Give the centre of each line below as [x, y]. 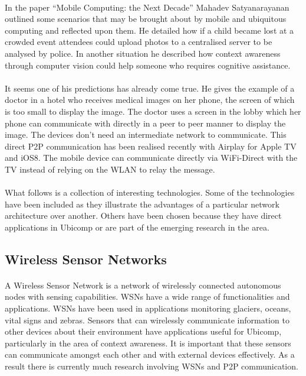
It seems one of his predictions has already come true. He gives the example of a [150, 88]
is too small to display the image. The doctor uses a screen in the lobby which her [153, 111]
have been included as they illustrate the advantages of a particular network [142, 204]
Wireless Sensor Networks [86, 259]
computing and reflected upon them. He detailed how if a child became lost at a [149, 30]
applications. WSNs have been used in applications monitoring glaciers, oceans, [148, 308]
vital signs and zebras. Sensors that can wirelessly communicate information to [147, 320]
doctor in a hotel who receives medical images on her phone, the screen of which [150, 100]
